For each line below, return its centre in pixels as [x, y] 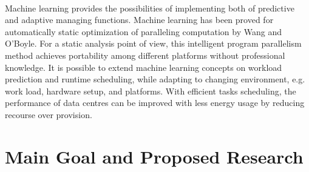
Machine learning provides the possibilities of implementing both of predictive [150, 8]
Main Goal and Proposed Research [154, 156]
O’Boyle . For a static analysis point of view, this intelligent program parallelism [153, 43]
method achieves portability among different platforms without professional [145, 55]
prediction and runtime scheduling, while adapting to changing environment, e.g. [155, 79]
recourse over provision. [49, 114]
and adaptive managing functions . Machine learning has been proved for [139, 20]
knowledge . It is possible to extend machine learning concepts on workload [144, 67]
